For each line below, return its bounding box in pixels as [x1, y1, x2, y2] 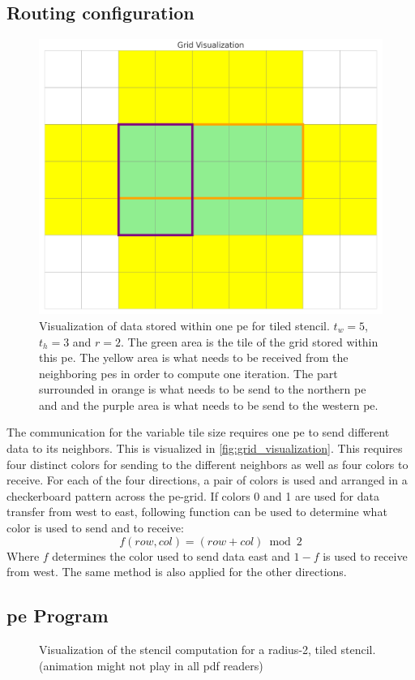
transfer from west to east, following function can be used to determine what [6, 503, 387, 520]
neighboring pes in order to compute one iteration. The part [39, 364, 338, 381]
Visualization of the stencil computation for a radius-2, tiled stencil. [39, 641, 376, 658]
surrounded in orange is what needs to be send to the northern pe [39, 381, 366, 398]
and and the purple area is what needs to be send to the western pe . [39, 396, 379, 413]
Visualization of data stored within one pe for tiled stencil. [39, 316, 330, 334]
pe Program [6, 603, 109, 628]
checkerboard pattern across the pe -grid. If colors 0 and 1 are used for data [6, 487, 379, 504]
